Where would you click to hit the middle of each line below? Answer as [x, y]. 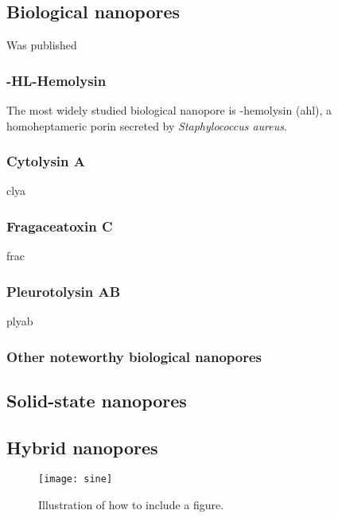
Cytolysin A [46, 161]
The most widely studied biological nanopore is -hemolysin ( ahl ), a [169, 110]
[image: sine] [76, 479]
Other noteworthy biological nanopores [134, 356]
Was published [42, 45]
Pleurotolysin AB [64, 291]
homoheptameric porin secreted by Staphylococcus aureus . [147, 125]
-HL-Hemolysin [56, 80]
